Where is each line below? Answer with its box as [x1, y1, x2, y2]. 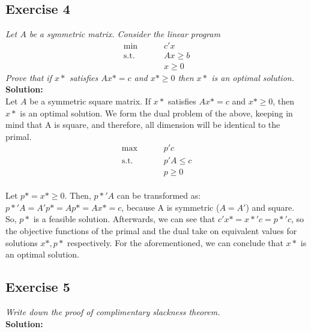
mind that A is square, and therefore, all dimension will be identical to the [5, 118, 280, 131]
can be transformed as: [116, 189, 201, 202]
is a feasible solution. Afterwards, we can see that [33, 213, 216, 225]
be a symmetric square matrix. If [29, 95, 151, 107]
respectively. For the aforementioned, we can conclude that [67, 236, 283, 249]
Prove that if [5, 71, 52, 83]
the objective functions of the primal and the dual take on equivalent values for [5, 224, 297, 237]
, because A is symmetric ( [121, 201, 220, 213]
